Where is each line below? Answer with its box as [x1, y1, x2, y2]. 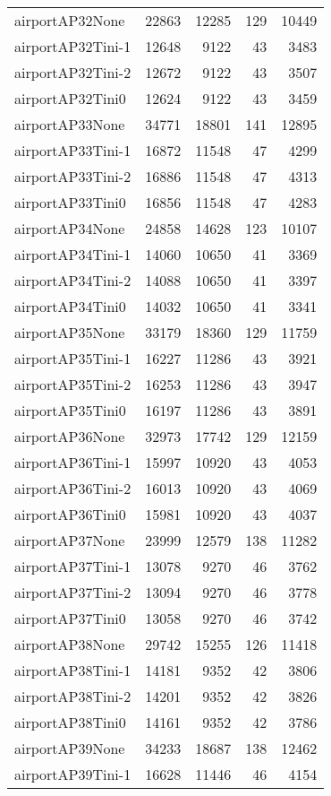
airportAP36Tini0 [14, 504, 126, 524]
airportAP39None [14, 738, 125, 758]
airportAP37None [14, 530, 125, 550]
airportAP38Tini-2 [14, 686, 132, 706]
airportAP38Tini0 [14, 712, 126, 732]
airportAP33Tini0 [14, 192, 126, 212]
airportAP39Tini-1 [14, 764, 132, 784]
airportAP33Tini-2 [14, 166, 132, 186]
